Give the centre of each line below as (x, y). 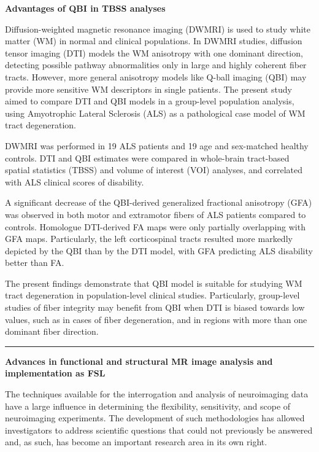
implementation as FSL (55, 373)
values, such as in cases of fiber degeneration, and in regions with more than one (156, 319)
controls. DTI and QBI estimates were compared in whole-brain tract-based (147, 158)
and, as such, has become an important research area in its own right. (136, 442)
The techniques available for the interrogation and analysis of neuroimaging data (157, 394)
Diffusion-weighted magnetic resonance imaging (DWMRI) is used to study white (158, 29)
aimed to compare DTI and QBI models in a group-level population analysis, (150, 101)
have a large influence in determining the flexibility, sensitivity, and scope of (148, 406)
